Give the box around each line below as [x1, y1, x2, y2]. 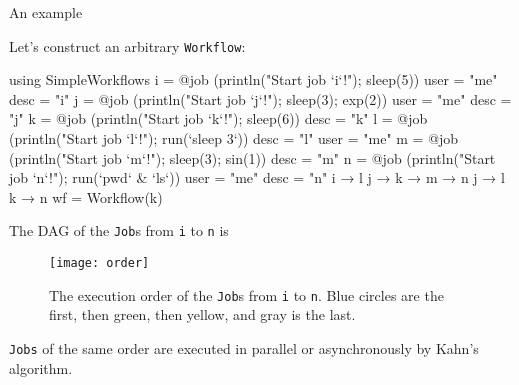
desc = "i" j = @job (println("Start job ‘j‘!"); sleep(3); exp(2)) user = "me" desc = [9, 88, 512, 109]
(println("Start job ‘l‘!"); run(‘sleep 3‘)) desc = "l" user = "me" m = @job [9, 128, 459, 149]
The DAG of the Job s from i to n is [9, 220, 229, 241]
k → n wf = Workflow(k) [9, 186, 163, 207]
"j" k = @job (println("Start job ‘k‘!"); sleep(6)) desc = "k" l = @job [9, 108, 428, 129]
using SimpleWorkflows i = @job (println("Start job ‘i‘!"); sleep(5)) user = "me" [9, 69, 498, 90]
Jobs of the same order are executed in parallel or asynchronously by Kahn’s [9, 337, 479, 358]
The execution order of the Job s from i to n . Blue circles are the [49, 284, 444, 305]
